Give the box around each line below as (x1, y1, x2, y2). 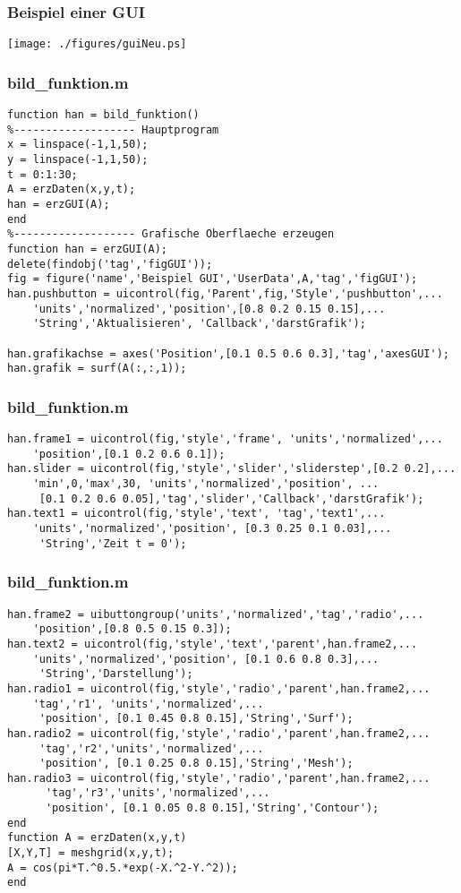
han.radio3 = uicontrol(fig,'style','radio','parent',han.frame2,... (7, 771, 431, 785)
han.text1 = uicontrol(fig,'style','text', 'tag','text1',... (7, 507, 386, 520)
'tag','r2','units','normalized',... (38, 742, 264, 755)
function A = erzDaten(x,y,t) (7, 831, 187, 845)
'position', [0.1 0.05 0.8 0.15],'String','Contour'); (45, 802, 380, 815)
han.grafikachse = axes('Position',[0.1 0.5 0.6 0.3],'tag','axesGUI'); (7, 347, 449, 360)
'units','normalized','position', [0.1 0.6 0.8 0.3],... (32, 652, 380, 665)
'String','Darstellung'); (38, 667, 193, 681)
